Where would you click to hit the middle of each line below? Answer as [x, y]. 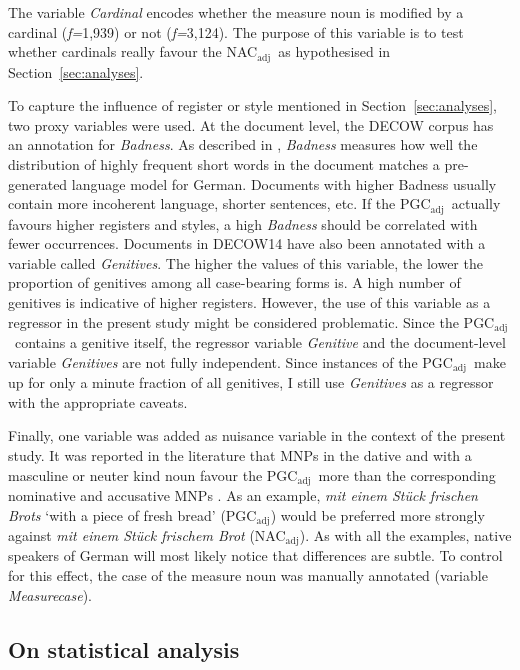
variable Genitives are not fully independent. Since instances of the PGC [230, 361]
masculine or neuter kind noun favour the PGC [153, 474]
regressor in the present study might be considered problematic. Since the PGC [251, 321]
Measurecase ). [50, 594]
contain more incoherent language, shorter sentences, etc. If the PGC [219, 203]
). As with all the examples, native [405, 535]
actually [476, 203]
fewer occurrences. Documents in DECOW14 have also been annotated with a [247, 243]
